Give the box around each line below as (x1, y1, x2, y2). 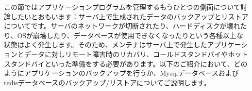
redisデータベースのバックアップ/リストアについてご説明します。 (4, 77, 211, 87)
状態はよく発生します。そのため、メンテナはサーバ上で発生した (4, 39, 207, 50)
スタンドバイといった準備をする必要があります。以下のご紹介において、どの (4, 58, 248, 68)
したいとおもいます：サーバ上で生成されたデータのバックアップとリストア (10, 11, 249, 21)
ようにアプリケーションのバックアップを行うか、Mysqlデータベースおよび (4, 68, 239, 78)
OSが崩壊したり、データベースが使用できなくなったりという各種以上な (17, 30, 243, 40)
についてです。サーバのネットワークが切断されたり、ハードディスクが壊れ (4, 21, 240, 31)
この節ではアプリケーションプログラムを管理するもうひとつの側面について (4, 2, 241, 12)
